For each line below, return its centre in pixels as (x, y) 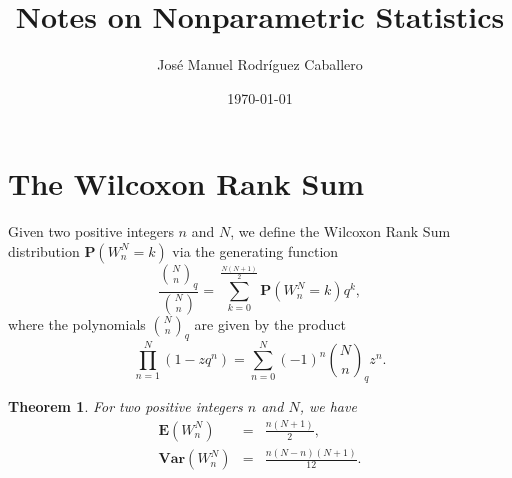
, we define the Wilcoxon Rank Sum (340, 231)
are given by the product (270, 323)
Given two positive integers (91, 231)
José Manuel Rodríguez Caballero (260, 64)
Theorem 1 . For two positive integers (125, 405)
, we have (328, 405)
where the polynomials (77, 323)
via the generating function (255, 250)
